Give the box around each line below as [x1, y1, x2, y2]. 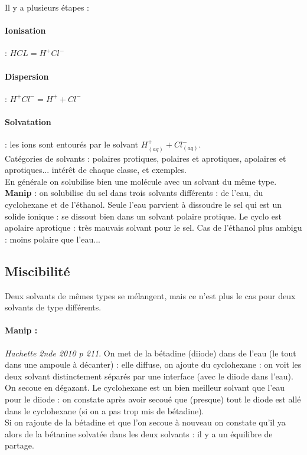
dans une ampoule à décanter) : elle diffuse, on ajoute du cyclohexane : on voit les [5, 358, 302, 371]
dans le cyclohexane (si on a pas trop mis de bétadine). [5, 404, 204, 417]
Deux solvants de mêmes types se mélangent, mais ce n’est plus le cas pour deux [5, 289, 296, 302]
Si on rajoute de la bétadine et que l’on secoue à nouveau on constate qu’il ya [5, 416, 286, 428]
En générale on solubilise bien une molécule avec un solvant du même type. [5, 175, 277, 187]
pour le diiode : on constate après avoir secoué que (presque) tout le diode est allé [5, 392, 301, 405]
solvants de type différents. [5, 301, 102, 313]
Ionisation [5, 24, 46, 37]
